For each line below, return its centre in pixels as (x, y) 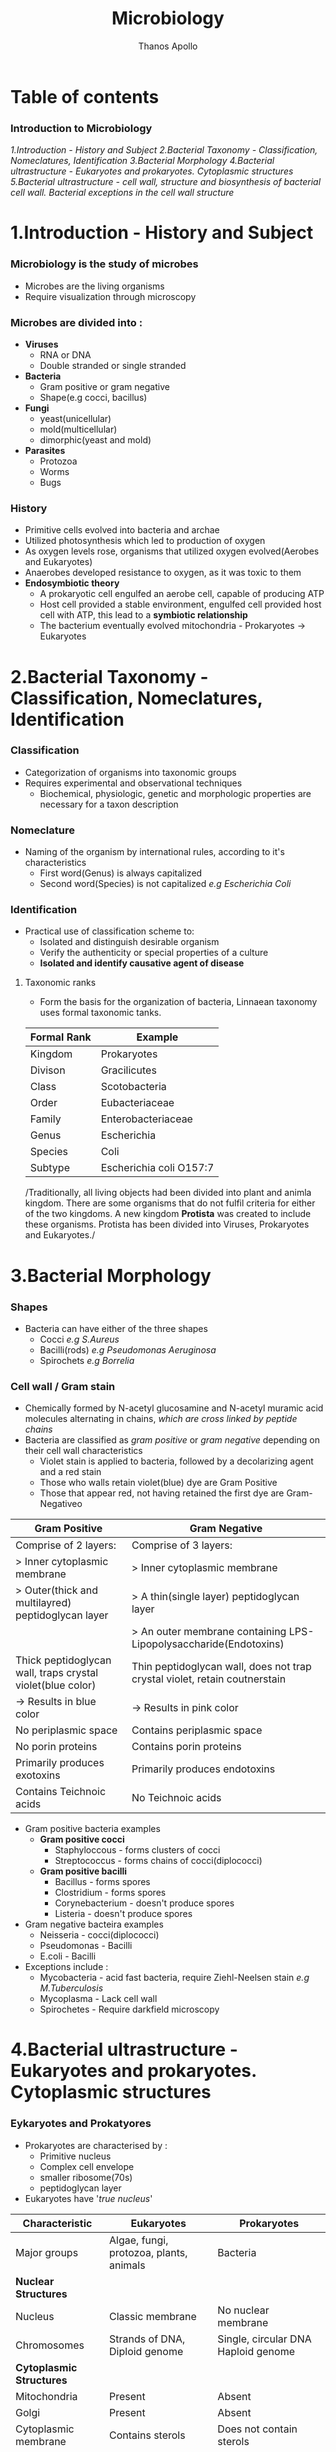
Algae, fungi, (139, 2240)
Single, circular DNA (264, 2339)
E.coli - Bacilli (68, 1956)
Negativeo (61, 1504)
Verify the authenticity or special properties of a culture (154, 953)
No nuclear (243, 2310)
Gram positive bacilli (83, 1871)
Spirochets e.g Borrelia (87, 1360)
